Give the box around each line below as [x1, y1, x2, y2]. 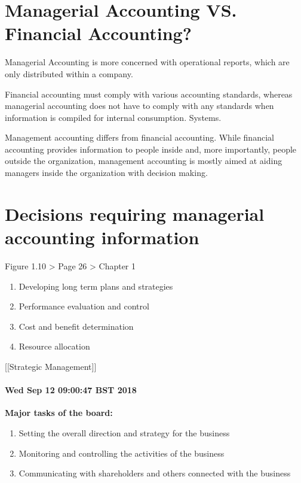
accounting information [5, 225, 199, 250]
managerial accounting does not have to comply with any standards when [5, 99, 274, 112]
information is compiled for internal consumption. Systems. [5, 111, 222, 123]
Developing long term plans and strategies [19, 280, 173, 292]
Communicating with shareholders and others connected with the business [19, 467, 291, 479]
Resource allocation [19, 340, 90, 353]
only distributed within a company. [5, 67, 133, 80]
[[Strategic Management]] [5, 360, 97, 372]
